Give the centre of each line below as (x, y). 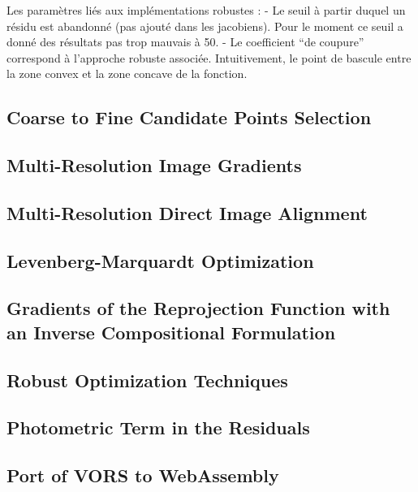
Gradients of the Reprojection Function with (198, 308)
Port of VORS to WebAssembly (143, 475)
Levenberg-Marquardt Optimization (160, 260)
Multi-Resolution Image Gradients (154, 165)
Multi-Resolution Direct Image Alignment (187, 212)
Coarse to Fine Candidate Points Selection (189, 117)
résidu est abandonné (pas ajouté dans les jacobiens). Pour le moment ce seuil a (205, 26)
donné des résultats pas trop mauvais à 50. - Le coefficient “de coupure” (185, 42)
